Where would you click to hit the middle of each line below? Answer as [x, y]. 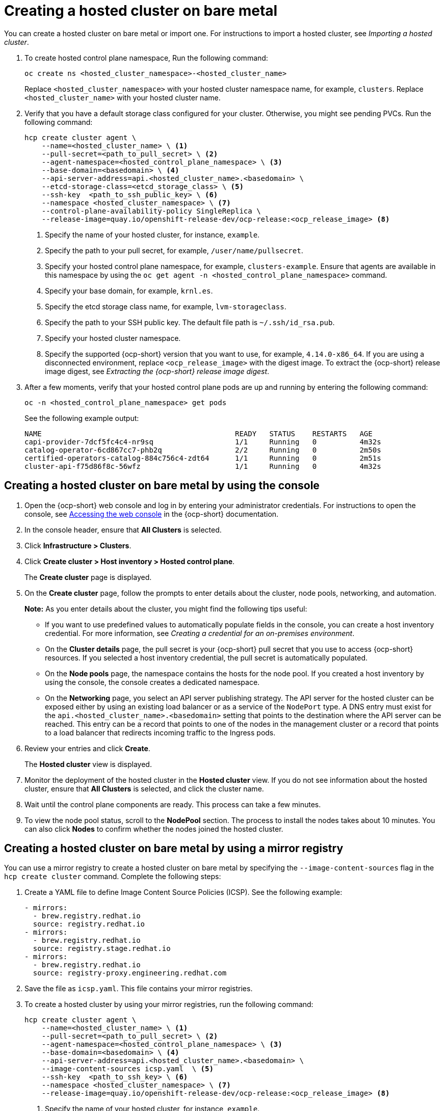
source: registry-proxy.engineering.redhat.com [130, 973]
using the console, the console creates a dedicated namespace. [152, 682]
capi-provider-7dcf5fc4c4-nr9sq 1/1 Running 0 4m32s [203, 442]
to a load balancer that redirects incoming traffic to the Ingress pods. [160, 732]
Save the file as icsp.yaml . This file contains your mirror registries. [139, 989]
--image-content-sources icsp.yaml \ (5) [127, 1069]
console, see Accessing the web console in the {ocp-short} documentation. [152, 514]
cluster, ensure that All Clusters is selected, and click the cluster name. [144, 788]
